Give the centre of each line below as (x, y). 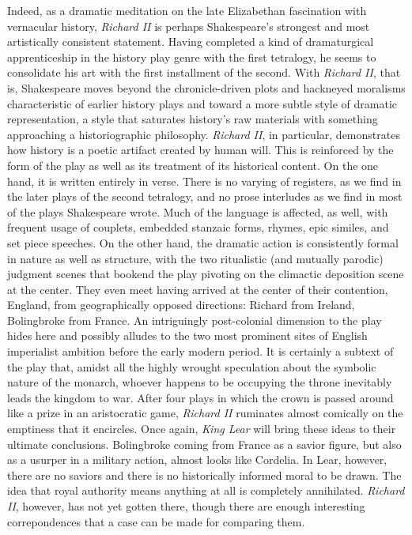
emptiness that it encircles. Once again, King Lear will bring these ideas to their (202, 429)
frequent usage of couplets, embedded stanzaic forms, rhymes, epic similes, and (198, 227)
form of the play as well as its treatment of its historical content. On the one (193, 165)
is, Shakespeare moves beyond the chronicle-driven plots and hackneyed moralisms (206, 87)
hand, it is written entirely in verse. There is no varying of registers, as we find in (204, 181)
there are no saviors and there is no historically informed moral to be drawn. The (204, 475)
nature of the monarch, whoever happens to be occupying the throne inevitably (200, 382)
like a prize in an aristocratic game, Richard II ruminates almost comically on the (205, 413)
